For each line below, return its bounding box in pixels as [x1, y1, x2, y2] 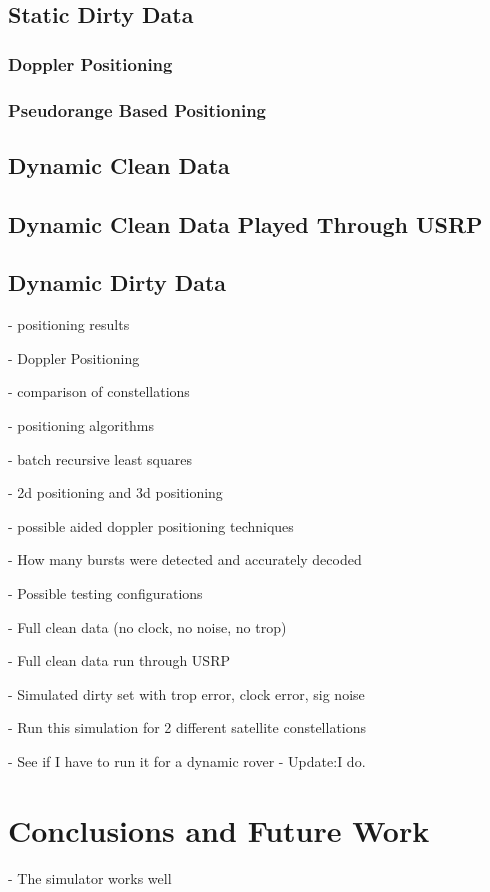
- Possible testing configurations [8, 582, 203, 603]
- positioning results [8, 314, 130, 335]
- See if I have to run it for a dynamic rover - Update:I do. [8, 750, 366, 771]
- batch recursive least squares [8, 448, 192, 469]
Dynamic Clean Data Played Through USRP [8, 208, 483, 239]
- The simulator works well [8, 867, 172, 888]
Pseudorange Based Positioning [8, 97, 267, 122]
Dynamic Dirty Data [8, 267, 227, 298]
